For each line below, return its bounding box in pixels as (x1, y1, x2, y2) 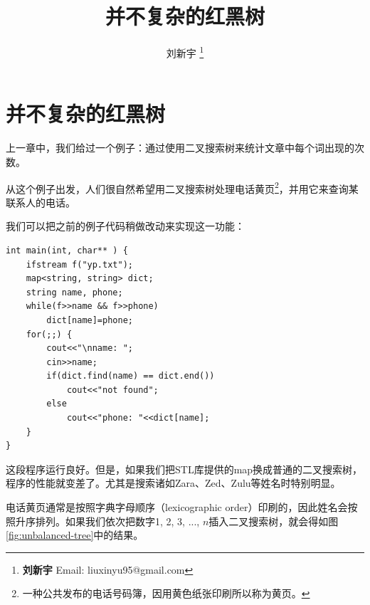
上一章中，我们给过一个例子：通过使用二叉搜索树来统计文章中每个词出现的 (6, 140, 354, 155)
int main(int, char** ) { (6, 245, 128, 256)
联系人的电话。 (6, 194, 75, 209)
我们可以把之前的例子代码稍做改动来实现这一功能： (6, 219, 245, 233)
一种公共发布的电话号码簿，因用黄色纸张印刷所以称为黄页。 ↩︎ (22, 586, 310, 601)
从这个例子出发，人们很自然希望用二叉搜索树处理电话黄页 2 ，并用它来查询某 (6, 179, 359, 196)
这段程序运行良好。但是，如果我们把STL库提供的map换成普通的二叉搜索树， (6, 461, 363, 476)
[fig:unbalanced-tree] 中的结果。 (6, 527, 144, 542)
